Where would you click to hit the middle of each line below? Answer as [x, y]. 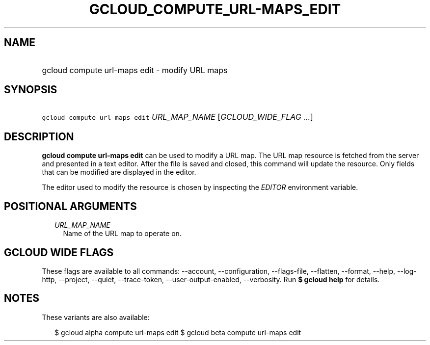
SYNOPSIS [31, 90]
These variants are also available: [96, 317]
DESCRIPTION [39, 136]
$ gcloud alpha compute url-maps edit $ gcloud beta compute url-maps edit [178, 332]
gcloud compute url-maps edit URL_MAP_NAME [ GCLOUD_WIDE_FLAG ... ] [177, 117]
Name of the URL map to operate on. [122, 234]
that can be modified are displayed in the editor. [119, 172]
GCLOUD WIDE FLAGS [59, 252]
